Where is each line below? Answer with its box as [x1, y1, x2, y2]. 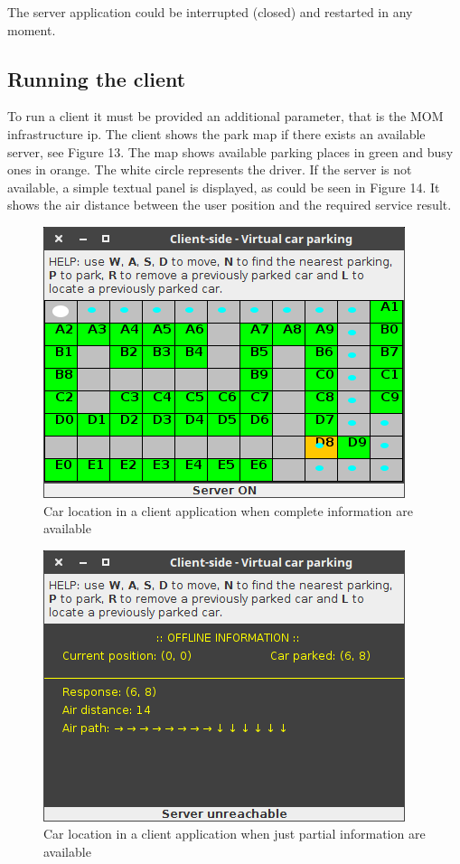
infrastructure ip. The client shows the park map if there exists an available [7, 124, 426, 143]
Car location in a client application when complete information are [43, 501, 413, 520]
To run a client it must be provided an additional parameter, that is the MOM [7, 107, 444, 126]
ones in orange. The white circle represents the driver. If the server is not [7, 160, 412, 179]
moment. [7, 20, 56, 39]
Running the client [7, 64, 186, 92]
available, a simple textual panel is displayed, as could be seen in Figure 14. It [7, 177, 440, 196]
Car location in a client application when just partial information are [43, 824, 426, 843]
